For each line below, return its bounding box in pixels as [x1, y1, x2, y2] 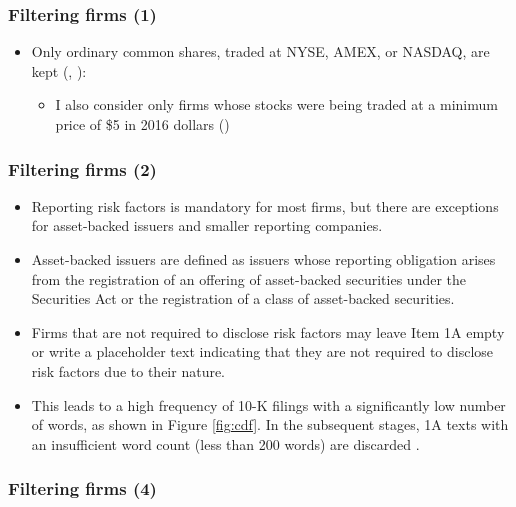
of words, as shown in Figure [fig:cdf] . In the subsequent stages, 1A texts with [31, 414, 509, 435]
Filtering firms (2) [8, 156, 157, 181]
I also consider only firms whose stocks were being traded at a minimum [55, 94, 498, 115]
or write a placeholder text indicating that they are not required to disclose [31, 341, 494, 362]
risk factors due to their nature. [31, 360, 226, 381]
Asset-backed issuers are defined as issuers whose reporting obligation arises [31, 249, 496, 269]
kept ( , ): [31, 60, 87, 81]
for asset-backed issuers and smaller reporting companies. [31, 215, 383, 236]
